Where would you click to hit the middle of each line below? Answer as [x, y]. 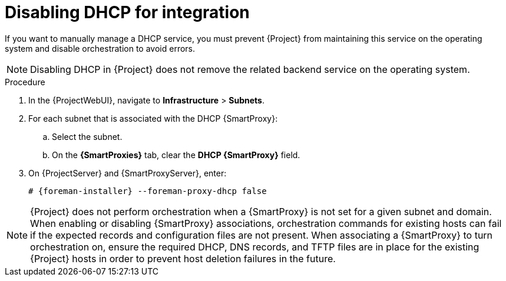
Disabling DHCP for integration [127, 12]
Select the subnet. [87, 136]
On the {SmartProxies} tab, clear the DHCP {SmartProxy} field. [176, 155]
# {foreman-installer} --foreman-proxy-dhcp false [148, 191]
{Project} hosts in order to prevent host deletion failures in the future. [183, 258]
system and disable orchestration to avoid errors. [100, 48]
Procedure [25, 82]
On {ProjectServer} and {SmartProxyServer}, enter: [128, 173]
